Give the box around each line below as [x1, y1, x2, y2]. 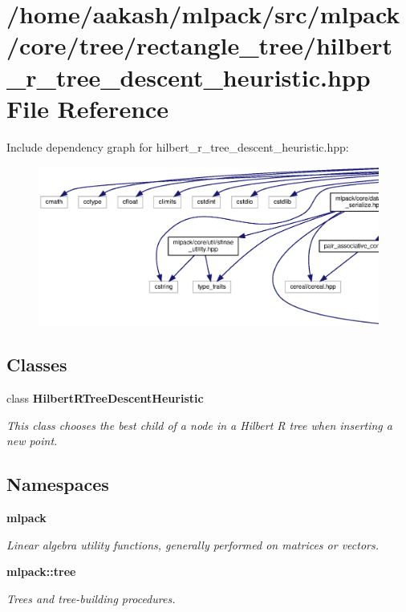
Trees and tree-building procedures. [6, 590, 176, 606]
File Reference [6, 91, 169, 124]
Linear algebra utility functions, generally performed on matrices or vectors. [6, 536, 380, 553]
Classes [6, 352, 67, 377]
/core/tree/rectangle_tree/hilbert [6, 29, 393, 62]
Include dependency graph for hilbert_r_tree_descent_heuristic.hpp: [6, 138, 349, 155]
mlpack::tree [6, 563, 76, 580]
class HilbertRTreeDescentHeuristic [6, 390, 204, 407]
